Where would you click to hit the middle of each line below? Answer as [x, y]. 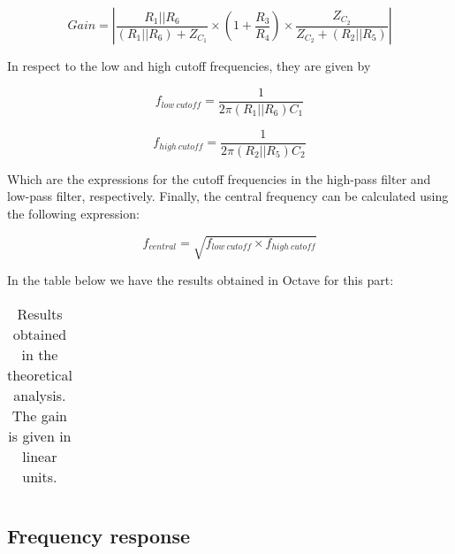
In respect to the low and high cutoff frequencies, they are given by [189, 65]
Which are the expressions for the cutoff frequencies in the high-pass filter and [219, 178]
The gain [40, 415]
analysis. [40, 395]
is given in [40, 435]
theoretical [40, 374]
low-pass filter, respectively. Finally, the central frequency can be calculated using [228, 196]
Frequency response [99, 536]
